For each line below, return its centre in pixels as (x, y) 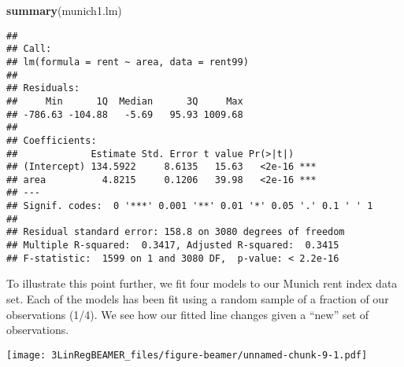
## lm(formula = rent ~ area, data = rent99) (128, 62)
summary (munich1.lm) (64, 10)
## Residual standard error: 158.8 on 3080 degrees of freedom (176, 232)
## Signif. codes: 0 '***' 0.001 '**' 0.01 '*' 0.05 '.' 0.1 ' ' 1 (190, 206)
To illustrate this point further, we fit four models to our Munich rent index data (202, 283)
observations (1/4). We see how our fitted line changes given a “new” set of (188, 314)
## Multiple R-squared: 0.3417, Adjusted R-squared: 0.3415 (173, 246)
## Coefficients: (52, 140)
